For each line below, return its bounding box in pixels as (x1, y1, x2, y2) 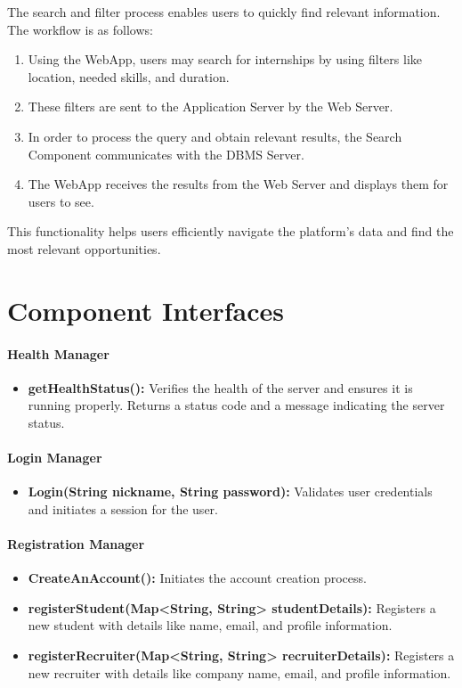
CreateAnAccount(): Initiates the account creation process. (28, 569, 367, 587)
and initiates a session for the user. (28, 499, 218, 518)
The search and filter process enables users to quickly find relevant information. (7, 3, 441, 20)
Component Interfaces (7, 291, 284, 328)
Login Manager (7, 448, 102, 467)
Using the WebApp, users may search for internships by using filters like (28, 50, 422, 69)
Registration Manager (7, 535, 145, 553)
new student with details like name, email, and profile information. (28, 616, 393, 635)
